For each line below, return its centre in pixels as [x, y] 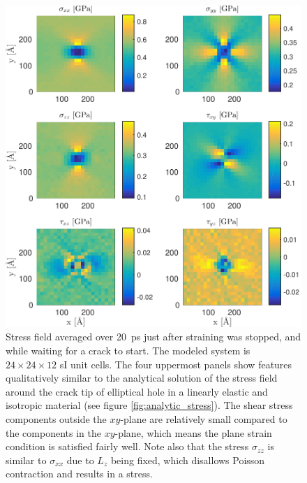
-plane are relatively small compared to [204, 419]
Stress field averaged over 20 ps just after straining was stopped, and [153, 337]
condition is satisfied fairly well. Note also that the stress [127, 446]
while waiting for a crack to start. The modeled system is [128, 351]
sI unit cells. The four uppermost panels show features [176, 364]
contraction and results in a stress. [79, 474]
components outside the [56, 419]
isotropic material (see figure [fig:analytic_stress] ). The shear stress [149, 405]
